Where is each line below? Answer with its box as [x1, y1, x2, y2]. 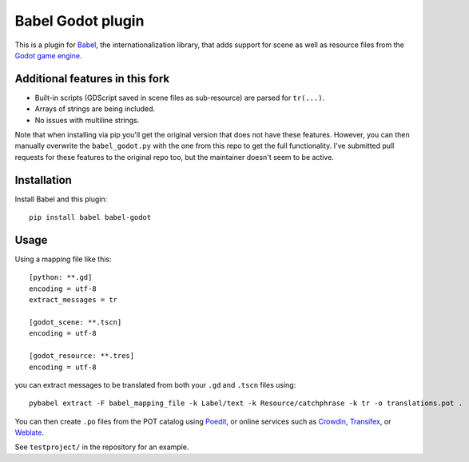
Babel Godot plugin [14, 12, 145, 30]
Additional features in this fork [14, 72, 170, 86]
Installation [14, 173, 72, 187]
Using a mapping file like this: [14, 254, 112, 264]
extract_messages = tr [29, 296, 118, 305]
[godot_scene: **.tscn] [29, 317, 122, 327]
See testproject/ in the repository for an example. [14, 442, 189, 452]
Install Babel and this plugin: [14, 194, 108, 204]
